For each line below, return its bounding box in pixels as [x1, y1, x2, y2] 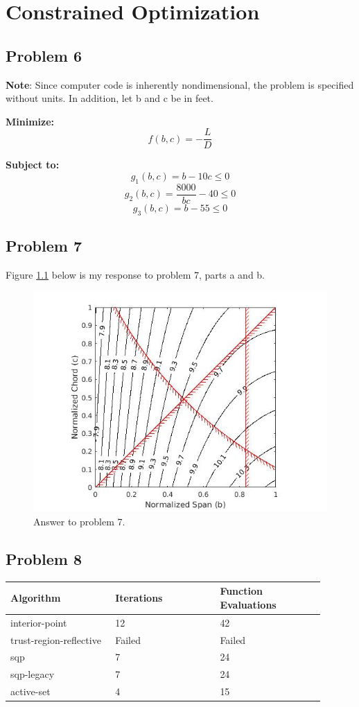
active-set [10, 684, 51, 699]
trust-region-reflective [10, 632, 101, 647]
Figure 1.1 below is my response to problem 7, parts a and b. [6, 267, 265, 281]
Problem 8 [6, 548, 82, 570]
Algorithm [10, 591, 61, 605]
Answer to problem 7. [33, 514, 125, 529]
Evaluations [220, 597, 277, 611]
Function [220, 584, 263, 598]
